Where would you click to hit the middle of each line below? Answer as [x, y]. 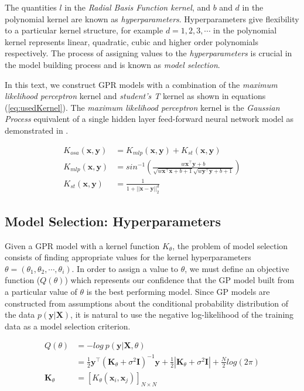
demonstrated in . [37, 130]
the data [20, 314]
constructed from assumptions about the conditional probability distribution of [147, 303]
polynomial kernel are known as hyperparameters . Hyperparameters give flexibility [152, 18]
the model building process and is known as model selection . [112, 64]
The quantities [31, 7]
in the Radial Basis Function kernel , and [138, 7]
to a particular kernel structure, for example [84, 30]
